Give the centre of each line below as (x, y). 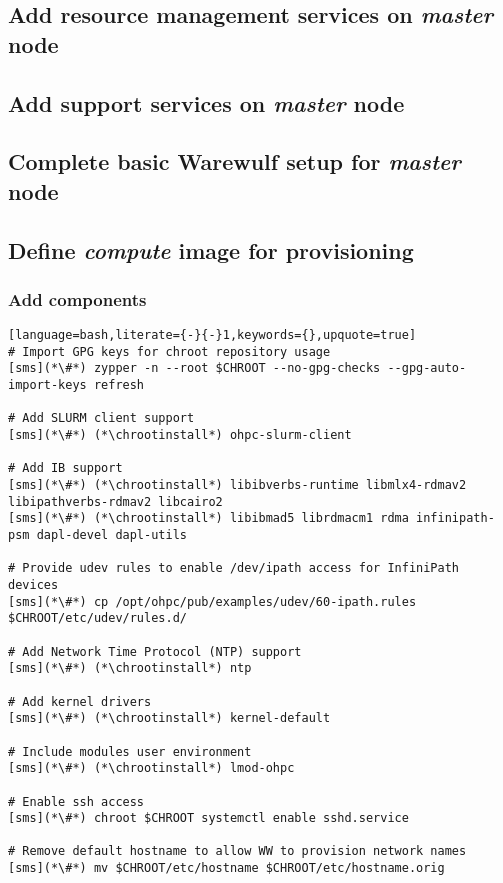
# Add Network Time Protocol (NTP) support (155, 651)
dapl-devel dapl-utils (111, 535)
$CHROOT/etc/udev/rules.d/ (97, 618)
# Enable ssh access (76, 801)
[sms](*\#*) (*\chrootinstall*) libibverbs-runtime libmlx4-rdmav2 (237, 485)
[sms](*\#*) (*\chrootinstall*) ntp (130, 668)
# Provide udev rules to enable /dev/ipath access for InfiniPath (234, 568)
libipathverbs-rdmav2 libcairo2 (115, 501)
